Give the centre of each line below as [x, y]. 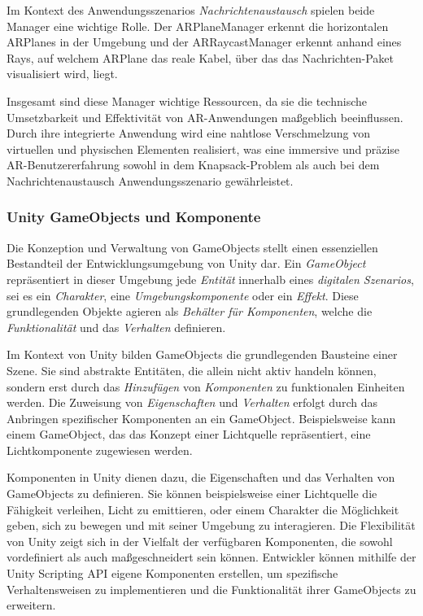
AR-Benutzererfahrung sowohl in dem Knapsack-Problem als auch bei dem [193, 165]
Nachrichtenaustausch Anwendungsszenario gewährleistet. [150, 180]
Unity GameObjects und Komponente [134, 217]
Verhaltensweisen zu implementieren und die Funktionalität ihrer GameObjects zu [211, 589]
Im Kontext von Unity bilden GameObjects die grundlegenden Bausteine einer [202, 354]
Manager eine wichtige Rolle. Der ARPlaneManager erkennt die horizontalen [198, 26]
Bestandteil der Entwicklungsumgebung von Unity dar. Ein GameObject [186, 263]
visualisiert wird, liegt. [62, 74]
